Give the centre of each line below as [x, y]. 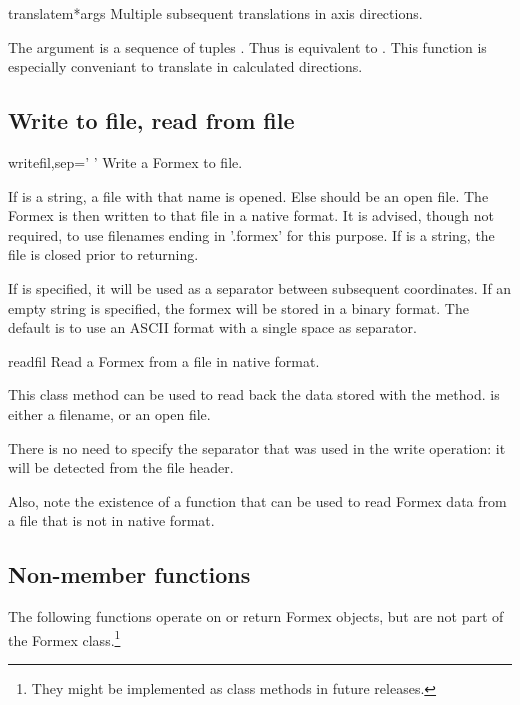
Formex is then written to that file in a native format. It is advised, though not [251, 215]
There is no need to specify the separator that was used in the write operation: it [257, 447]
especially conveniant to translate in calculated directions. [185, 66]
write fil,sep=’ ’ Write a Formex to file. [125, 161]
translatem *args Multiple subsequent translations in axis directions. [215, 13]
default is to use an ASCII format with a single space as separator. [212, 327]
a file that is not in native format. [111, 520]
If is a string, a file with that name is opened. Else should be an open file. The [248, 195]
